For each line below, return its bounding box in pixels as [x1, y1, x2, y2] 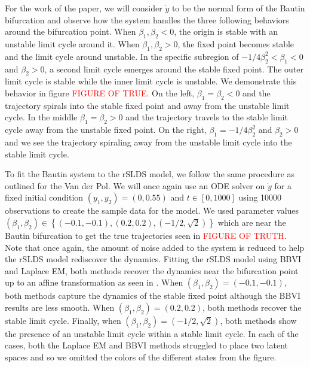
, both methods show [220, 314, 297, 326]
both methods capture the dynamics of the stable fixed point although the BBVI [5, 289, 300, 302]
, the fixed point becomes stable [177, 37, 294, 50]
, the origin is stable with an [174, 25, 278, 38]
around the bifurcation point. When [5, 25, 136, 38]
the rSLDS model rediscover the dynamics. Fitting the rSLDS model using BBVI [5, 253, 302, 265]
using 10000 [238, 191, 282, 204]
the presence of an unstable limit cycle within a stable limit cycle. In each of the [5, 327, 299, 339]
